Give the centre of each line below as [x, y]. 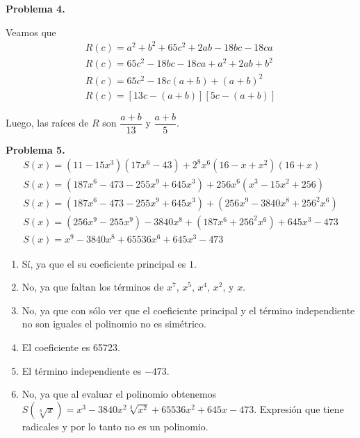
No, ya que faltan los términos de [93, 287]
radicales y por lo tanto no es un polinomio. [115, 426]
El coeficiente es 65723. [71, 347]
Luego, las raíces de [47, 123]
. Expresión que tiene [299, 408]
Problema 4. [35, 8]
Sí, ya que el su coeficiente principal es [104, 263]
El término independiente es [82, 370]
